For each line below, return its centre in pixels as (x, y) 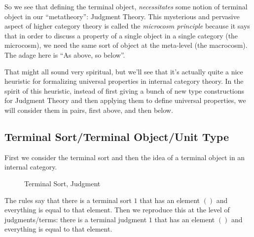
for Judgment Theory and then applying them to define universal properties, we (125, 100)
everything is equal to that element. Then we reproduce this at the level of (117, 210)
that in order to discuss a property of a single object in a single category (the (121, 35)
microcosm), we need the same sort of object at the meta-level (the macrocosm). (126, 45)
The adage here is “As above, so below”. (65, 54)
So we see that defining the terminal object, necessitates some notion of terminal (126, 6)
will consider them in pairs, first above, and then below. (89, 110)
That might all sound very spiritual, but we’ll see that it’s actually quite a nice (124, 71)
